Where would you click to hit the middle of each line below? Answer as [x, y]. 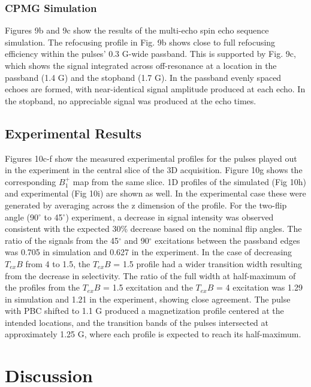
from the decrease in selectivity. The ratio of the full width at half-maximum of [150, 275]
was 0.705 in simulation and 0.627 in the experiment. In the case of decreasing [149, 252]
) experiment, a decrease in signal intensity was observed [170, 217]
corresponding [31, 181]
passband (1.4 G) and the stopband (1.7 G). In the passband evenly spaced [143, 77]
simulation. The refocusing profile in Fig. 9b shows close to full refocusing [140, 42]
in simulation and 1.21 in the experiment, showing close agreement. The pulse [148, 299]
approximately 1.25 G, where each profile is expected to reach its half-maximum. [153, 334]
